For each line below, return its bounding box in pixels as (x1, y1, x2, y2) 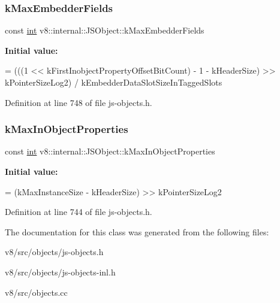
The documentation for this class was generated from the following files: (5, 225, 269, 238)
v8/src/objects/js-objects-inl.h (5, 265, 116, 278)
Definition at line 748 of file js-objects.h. (5, 96, 152, 108)
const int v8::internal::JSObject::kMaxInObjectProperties (5, 145, 215, 157)
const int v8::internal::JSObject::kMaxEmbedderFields (5, 24, 204, 37)
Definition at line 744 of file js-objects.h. (5, 205, 152, 218)
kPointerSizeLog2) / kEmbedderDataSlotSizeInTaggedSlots (5, 76, 222, 88)
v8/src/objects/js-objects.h (5, 246, 104, 258)
